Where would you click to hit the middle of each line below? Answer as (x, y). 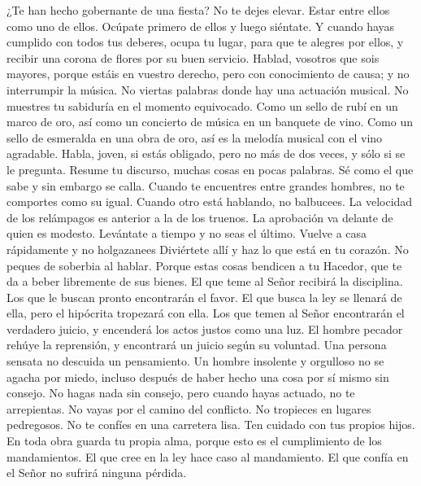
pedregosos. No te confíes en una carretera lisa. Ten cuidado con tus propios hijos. (211, 425)
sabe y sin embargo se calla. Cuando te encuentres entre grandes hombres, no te (206, 185)
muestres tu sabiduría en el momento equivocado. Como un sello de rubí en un (202, 105)
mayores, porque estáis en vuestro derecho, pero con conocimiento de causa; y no (208, 74)
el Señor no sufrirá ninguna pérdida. (97, 473)
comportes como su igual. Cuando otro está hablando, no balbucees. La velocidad (210, 201)
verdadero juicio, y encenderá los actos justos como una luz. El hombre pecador (205, 328)
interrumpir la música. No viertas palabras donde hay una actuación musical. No (208, 89)
